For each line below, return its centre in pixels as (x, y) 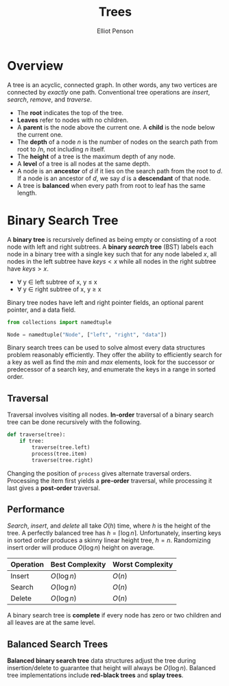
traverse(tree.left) (61, 447)
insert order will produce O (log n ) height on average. (81, 548)
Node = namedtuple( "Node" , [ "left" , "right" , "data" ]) (87, 334)
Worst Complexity (143, 565)
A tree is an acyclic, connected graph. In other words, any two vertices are (112, 85)
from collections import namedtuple (59, 322)
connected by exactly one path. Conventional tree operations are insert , (109, 92)
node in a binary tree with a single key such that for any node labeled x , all (112, 254)
